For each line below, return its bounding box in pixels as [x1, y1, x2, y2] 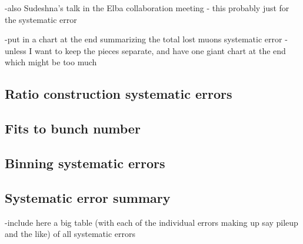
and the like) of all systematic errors [5, 228, 135, 240]
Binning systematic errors [5, 153, 165, 172]
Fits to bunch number [5, 119, 141, 138]
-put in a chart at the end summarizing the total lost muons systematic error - [5, 33, 288, 45]
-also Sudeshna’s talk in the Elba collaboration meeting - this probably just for [5, 2, 289, 14]
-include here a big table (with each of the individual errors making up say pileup [5, 216, 298, 228]
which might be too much [5, 56, 97, 68]
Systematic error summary [5, 188, 171, 206]
